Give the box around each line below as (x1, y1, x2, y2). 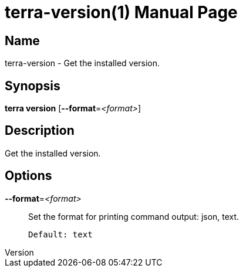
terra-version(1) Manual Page (5, 2, 238, 22)
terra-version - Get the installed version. (5, 58, 160, 69)
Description (5, 123, 75, 138)
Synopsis (5, 78, 60, 93)
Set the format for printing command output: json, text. (28, 211, 239, 222)
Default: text (28, 229, 93, 239)
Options (5, 168, 52, 183)
